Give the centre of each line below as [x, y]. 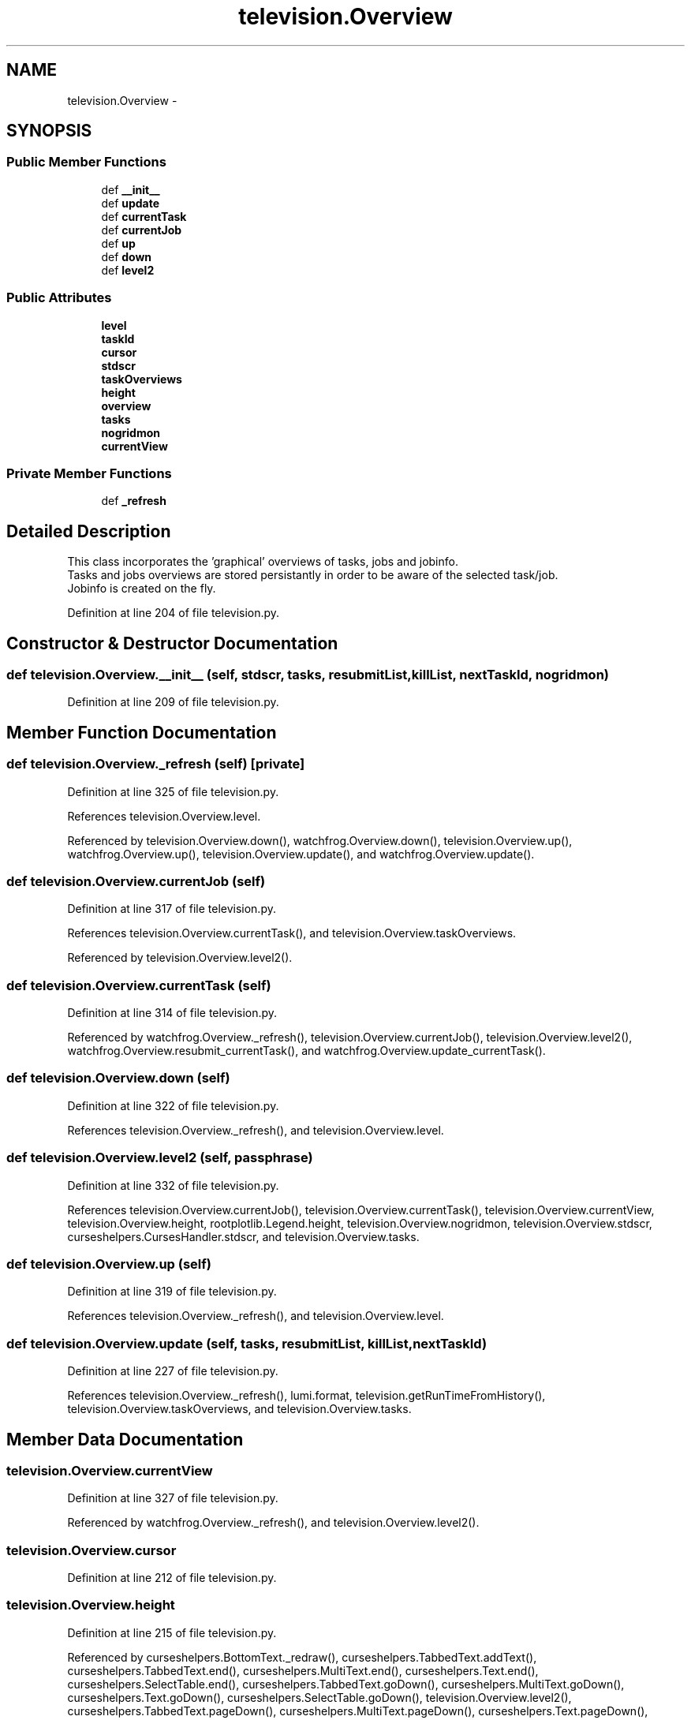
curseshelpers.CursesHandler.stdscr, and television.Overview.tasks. [243, 1236]
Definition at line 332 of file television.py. [173, 1185]
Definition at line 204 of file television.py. [174, 613]
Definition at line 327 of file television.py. [173, 1498]
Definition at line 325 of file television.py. [173, 791]
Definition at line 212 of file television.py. [172, 1578]
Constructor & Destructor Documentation [172, 643]
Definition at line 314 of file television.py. [172, 1013]
